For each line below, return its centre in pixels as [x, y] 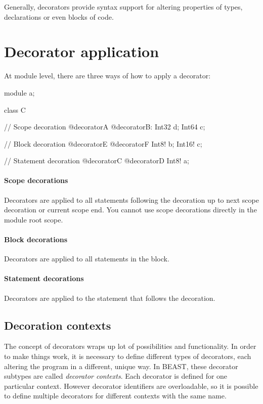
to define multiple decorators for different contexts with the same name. [115, 396]
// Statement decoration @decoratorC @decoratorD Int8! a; [97, 161]
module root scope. [34, 219]
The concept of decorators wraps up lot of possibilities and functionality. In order [130, 346]
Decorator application [82, 51]
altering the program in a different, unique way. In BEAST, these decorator [121, 366]
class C [15, 109]
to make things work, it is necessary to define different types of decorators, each [128, 356]
